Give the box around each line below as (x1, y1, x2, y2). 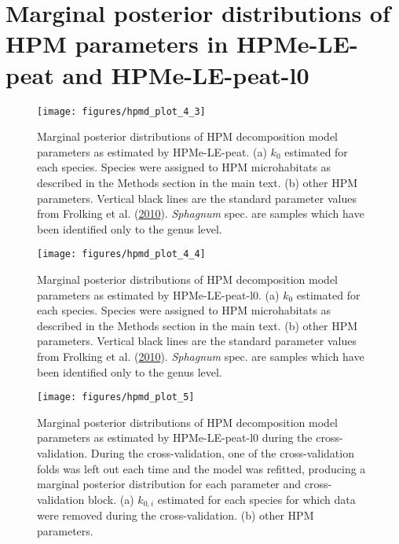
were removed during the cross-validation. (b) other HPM (37, 507, 314, 524)
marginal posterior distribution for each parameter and (37, 476, 302, 492)
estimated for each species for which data (157, 491, 356, 507)
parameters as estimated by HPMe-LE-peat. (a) (37, 143, 267, 160)
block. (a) (87, 491, 134, 507)
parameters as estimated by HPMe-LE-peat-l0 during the (37, 429, 313, 446)
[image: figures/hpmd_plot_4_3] (37, 105, 206, 117)
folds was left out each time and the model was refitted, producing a (37, 460, 366, 476)
